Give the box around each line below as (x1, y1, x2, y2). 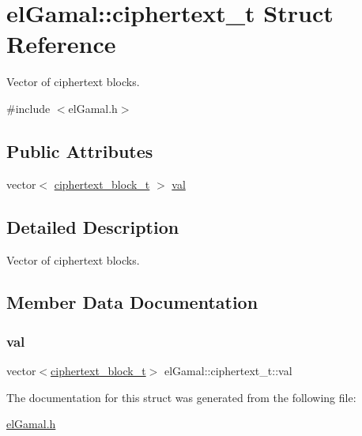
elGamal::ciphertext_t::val (164, 363, 292, 379)
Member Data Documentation (6, 290, 258, 314)
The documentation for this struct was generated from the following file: (6, 389, 356, 405)
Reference (6, 28, 116, 60)
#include (6, 100, 51, 116)
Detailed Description (6, 214, 179, 239)
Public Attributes (6, 138, 153, 163)
